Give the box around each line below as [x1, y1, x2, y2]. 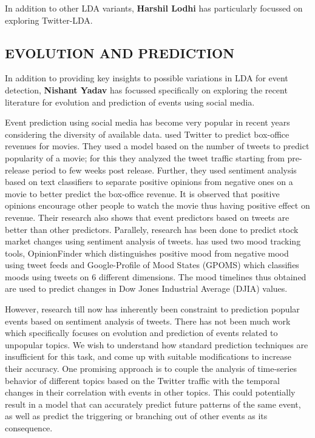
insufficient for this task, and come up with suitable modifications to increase [5, 350, 291, 363]
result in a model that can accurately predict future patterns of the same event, [5, 397, 301, 410]
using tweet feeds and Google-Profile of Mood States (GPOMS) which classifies [5, 258, 299, 271]
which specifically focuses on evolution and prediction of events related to [5, 326, 278, 339]
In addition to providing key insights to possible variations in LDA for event [5, 72, 288, 84]
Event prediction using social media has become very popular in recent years [5, 116, 290, 129]
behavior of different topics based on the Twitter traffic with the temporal [5, 374, 280, 386]
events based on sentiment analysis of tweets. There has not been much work [5, 314, 291, 327]
